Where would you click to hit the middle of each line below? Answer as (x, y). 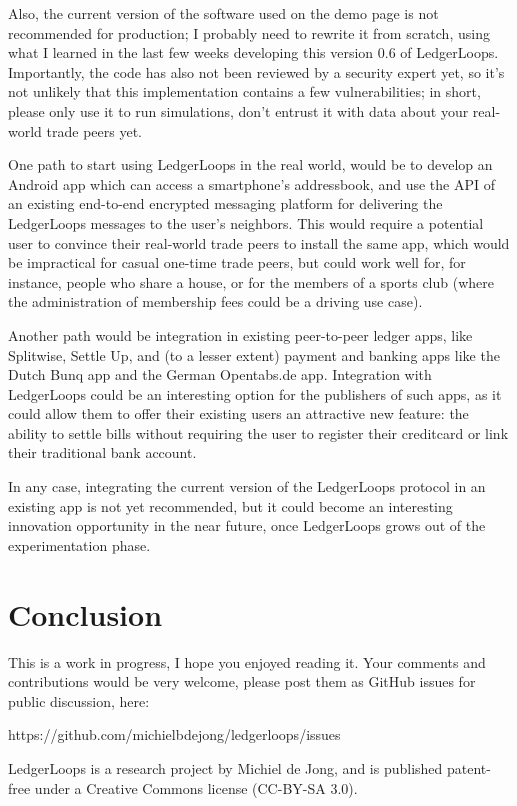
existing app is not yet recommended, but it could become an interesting (230, 505)
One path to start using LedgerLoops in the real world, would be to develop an (250, 164)
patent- (469, 767)
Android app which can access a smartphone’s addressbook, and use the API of (251, 183)
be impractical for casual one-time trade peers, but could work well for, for (237, 262)
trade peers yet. (94, 130)
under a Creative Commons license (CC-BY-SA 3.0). (196, 787)
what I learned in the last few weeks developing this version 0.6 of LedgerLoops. (253, 52)
